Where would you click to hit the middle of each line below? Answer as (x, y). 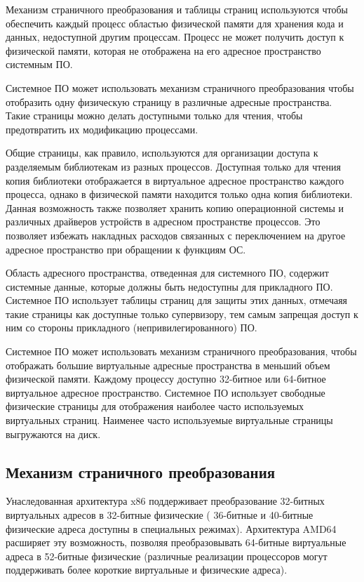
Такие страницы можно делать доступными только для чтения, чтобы (154, 115)
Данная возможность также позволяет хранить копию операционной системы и (175, 207)
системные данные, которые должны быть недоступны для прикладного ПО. (169, 286)
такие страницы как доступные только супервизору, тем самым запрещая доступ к (182, 313)
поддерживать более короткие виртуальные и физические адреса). (147, 570)
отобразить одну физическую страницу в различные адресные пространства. (169, 101)
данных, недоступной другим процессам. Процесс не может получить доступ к (175, 37)
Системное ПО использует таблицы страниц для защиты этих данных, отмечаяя (177, 300)
